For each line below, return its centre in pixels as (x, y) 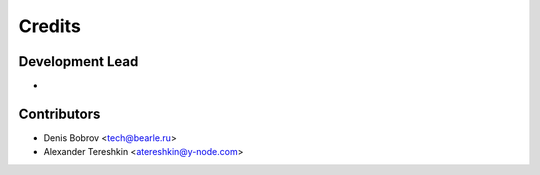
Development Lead (78, 61)
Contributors (59, 113)
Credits (50, 26)
